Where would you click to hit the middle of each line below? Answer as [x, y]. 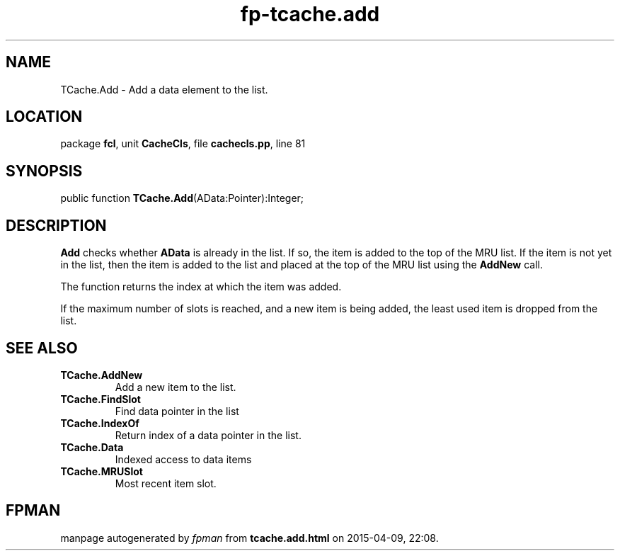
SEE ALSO [42, 348]
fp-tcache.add [310, 14]
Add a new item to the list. [176, 387]
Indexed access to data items [183, 459]
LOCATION [44, 117]
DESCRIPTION [56, 225]
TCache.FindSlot [101, 399]
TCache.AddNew [102, 375]
